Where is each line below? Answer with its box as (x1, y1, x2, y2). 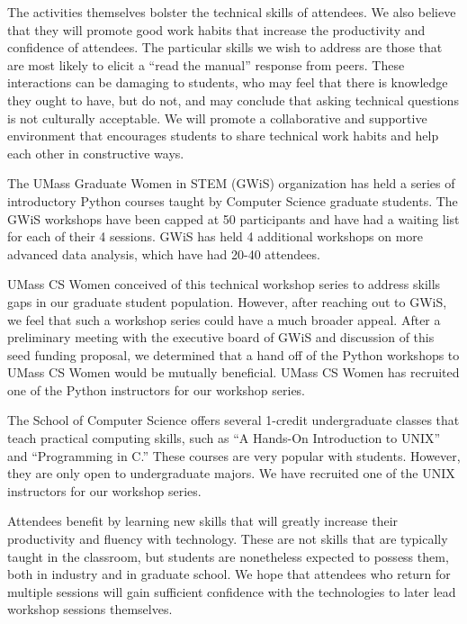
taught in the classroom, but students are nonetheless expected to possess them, (7, 547, 449, 565)
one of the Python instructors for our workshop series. (7, 380, 306, 399)
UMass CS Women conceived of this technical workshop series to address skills (7, 275, 441, 294)
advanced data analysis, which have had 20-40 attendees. (7, 244, 320, 263)
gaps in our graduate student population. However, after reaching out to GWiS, (7, 292, 447, 311)
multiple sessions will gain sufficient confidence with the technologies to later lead (7, 582, 456, 601)
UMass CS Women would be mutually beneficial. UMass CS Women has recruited (7, 363, 460, 382)
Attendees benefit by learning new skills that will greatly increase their (7, 511, 399, 530)
